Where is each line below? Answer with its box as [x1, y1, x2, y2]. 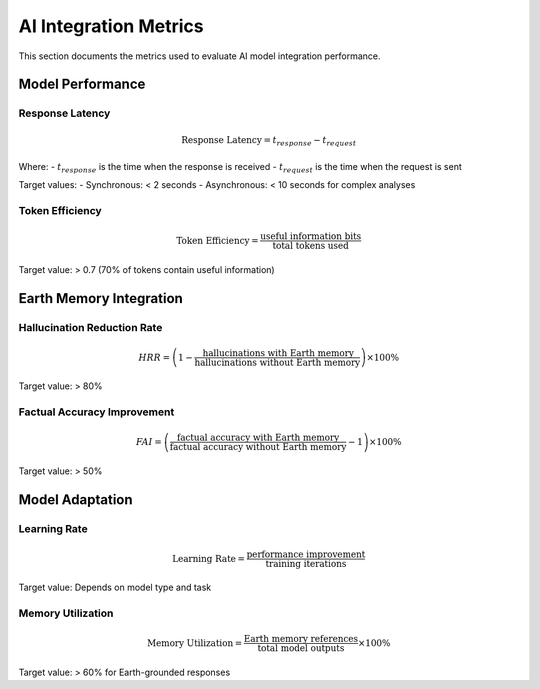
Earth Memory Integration [18, 290, 184, 307]
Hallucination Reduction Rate [18, 320, 163, 334]
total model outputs [257, 643, 345, 654]
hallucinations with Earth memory [202, 347, 355, 359]
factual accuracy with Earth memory [176, 432, 340, 444]
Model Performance [18, 76, 146, 93]
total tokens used [272, 240, 350, 251]
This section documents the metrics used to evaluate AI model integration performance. [18, 50, 381, 62]
